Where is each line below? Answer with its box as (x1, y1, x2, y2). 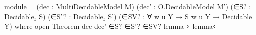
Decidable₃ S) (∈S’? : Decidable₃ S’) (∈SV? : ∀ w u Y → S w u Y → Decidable (4, 11, 252, 21)
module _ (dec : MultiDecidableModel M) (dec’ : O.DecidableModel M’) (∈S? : (4, 1, 251, 11)
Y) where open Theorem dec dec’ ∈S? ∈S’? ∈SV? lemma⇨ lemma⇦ (4, 21, 219, 31)
